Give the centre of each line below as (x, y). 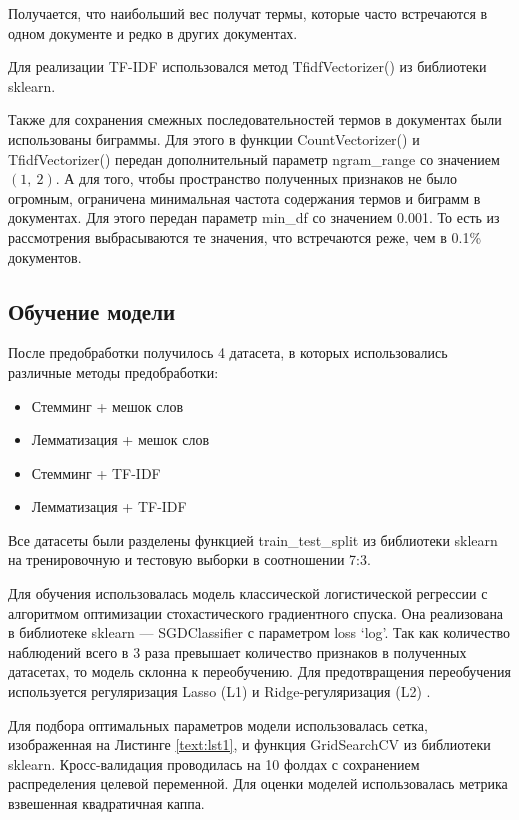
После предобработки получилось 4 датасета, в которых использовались (228, 352)
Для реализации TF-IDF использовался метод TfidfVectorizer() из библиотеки (247, 66)
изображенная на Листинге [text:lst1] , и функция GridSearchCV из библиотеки (249, 744)
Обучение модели (92, 310)
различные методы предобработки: (113, 371)
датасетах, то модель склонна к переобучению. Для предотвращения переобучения (259, 671)
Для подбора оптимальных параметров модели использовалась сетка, (218, 724)
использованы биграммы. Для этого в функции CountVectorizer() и (214, 138)
